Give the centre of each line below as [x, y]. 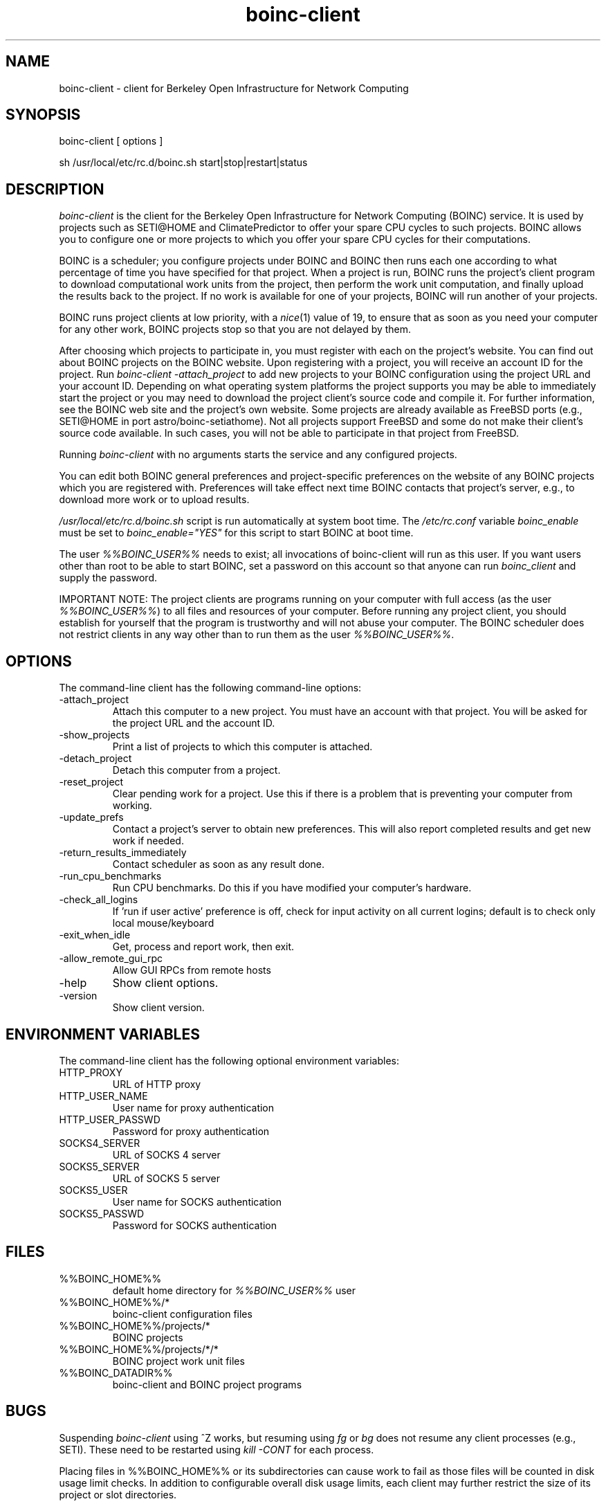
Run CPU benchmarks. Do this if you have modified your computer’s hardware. [292, 888]
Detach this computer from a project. [196, 770]
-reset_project [91, 782]
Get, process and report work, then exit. [203, 947]
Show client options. [165, 983]
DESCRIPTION [55, 189]
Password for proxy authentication [191, 1131]
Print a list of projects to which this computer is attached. [242, 747]
